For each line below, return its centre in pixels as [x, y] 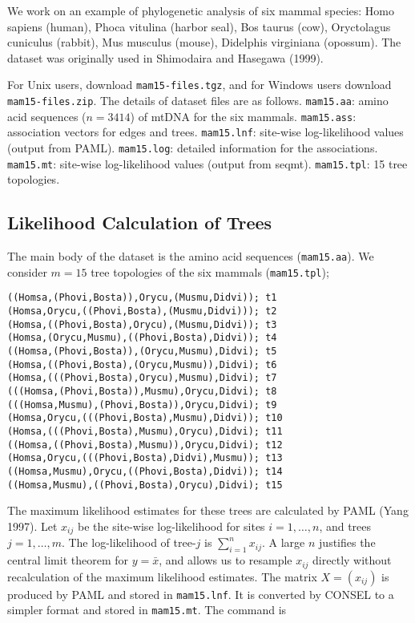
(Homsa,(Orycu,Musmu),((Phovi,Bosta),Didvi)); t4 [142, 338]
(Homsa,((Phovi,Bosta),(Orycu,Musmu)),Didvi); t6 [142, 364]
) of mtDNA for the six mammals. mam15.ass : [243, 116]
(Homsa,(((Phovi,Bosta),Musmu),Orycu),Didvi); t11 [145, 431]
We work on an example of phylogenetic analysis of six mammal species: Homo [201, 10]
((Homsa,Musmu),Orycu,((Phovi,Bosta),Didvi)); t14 [145, 471]
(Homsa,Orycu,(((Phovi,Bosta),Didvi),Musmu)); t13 [145, 458]
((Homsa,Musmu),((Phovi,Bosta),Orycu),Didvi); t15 [145, 485]
